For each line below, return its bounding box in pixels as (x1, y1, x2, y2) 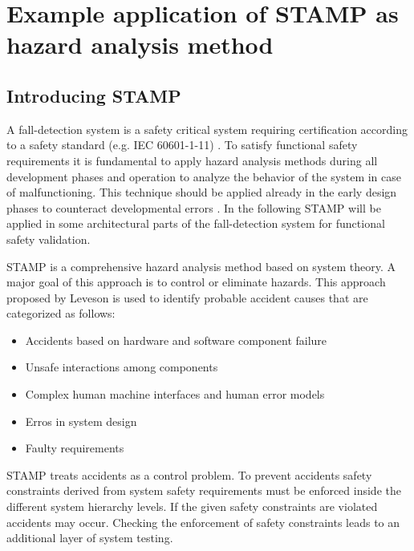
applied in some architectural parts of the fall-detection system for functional (6, 215, 385, 232)
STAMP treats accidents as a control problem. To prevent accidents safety (6, 466, 372, 483)
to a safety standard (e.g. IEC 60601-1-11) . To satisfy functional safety (6, 136, 358, 153)
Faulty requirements (25, 440, 124, 456)
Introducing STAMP (6, 83, 181, 107)
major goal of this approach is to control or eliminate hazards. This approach (6, 273, 386, 290)
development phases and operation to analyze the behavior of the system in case (6, 168, 401, 184)
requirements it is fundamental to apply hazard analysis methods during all (6, 152, 378, 168)
